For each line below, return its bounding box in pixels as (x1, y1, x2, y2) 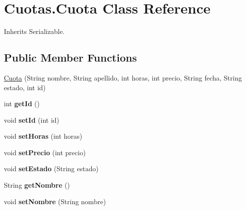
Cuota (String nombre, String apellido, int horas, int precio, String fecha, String (4, 72, 242, 82)
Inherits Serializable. (4, 26, 65, 36)
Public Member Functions (4, 50, 137, 65)
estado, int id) (4, 82, 46, 92)
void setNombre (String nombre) (4, 196, 106, 206)
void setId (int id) (4, 114, 60, 125)
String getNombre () (4, 180, 70, 190)
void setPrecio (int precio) (4, 147, 86, 157)
